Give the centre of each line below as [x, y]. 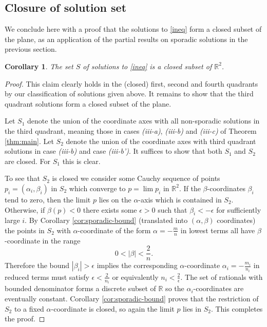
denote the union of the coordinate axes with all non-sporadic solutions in [144, 121]
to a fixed [29, 308]
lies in [192, 308]
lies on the [115, 199]
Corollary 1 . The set [39, 66]
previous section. [31, 49]
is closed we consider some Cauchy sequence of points [136, 178]
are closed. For [28, 161]
